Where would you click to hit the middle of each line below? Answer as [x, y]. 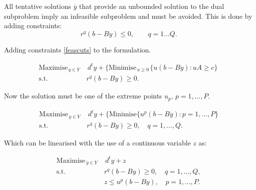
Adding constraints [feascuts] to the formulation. [77, 49]
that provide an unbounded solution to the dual [152, 6]
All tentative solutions [38, 6]
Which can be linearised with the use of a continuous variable [98, 142]
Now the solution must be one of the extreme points [83, 96]
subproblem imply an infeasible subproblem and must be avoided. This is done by [128, 16]
